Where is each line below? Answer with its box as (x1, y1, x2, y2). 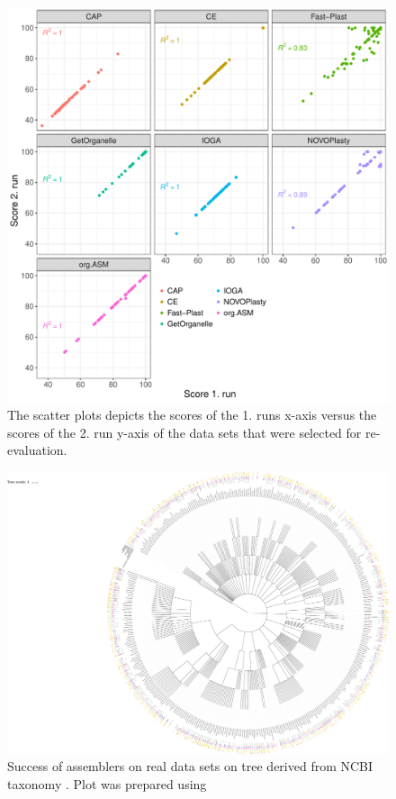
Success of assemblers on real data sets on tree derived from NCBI (7, 757, 373, 776)
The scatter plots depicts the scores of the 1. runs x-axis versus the (7, 405, 377, 424)
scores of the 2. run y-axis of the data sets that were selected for (7, 422, 362, 441)
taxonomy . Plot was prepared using (7, 774, 207, 793)
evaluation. (7, 440, 67, 459)
